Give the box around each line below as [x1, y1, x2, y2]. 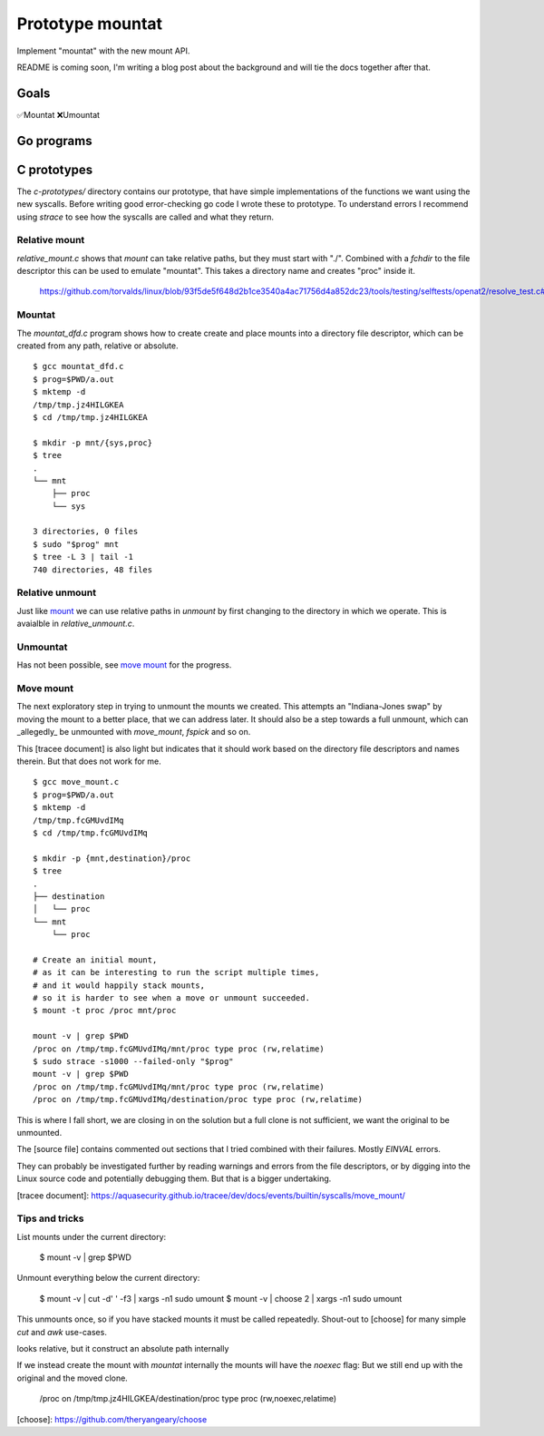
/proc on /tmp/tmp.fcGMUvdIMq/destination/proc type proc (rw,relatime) [33, 1094, 363, 1105]
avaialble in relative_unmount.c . [16, 618, 135, 630]
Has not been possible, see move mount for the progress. [16, 659, 232, 670]
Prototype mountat [16, 14, 163, 34]
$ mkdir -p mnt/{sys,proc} [33, 437, 153, 448]
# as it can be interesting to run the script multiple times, [33, 967, 320, 978]
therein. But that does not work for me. [16, 756, 162, 767]
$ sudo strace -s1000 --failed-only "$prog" [33, 1057, 235, 1066]
